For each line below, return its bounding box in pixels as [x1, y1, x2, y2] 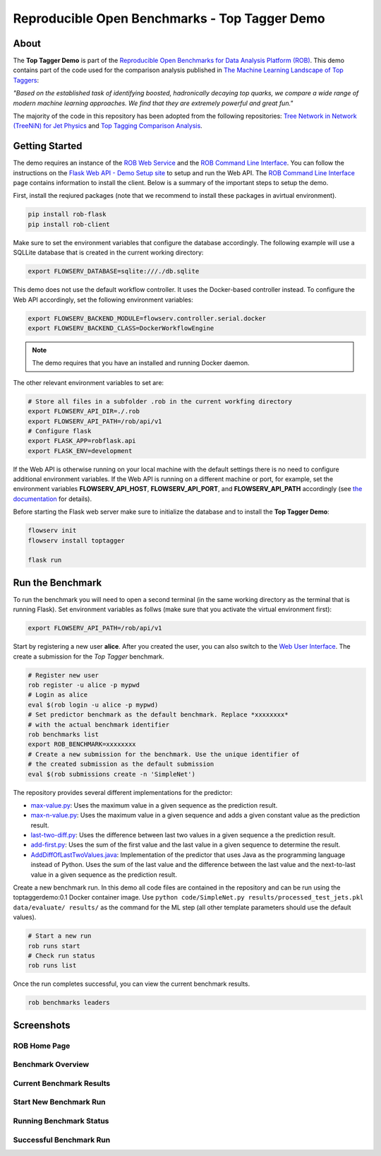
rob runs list [28, 962, 77, 969]
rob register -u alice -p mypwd [28, 681, 140, 689]
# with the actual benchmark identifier [28, 721, 169, 729]
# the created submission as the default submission [28, 760, 214, 768]
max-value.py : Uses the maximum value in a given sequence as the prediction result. [30, 801, 278, 809]
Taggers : [13, 76, 39, 84]
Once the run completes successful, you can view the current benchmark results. [13, 979, 250, 989]
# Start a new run [28, 932, 92, 940]
